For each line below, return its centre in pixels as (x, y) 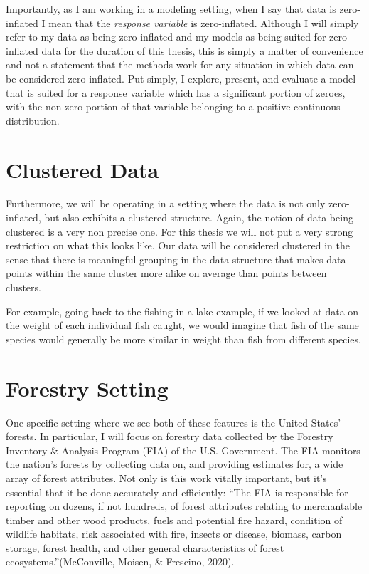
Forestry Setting (87, 388)
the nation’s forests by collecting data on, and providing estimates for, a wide (175, 464)
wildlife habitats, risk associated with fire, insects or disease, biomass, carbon (174, 534)
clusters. (23, 287)
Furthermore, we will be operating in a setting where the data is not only (166, 203)
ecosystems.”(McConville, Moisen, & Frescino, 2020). (120, 562)
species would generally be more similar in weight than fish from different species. (183, 339)
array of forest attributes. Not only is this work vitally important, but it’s (166, 478)
